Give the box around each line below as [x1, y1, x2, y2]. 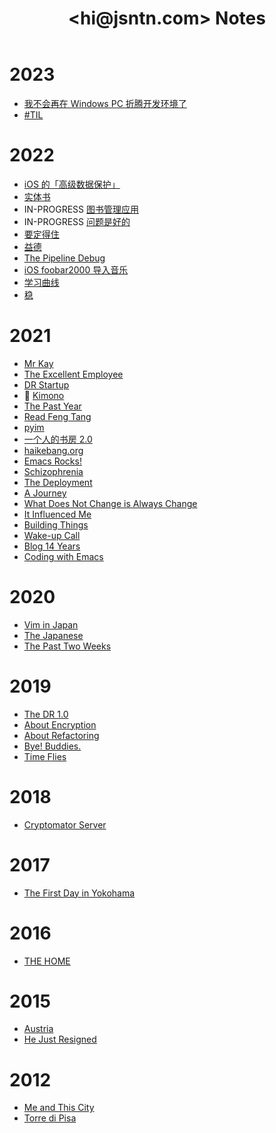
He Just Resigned [23, 1033, 97, 1046]
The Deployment [23, 476, 93, 488]
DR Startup [23, 378, 70, 391]
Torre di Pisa [23, 1112, 77, 1124]
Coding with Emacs [23, 550, 104, 562]
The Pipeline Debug [23, 252, 106, 264]
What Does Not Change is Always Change [23, 497, 198, 509]
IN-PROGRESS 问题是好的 [23, 215, 131, 227]
